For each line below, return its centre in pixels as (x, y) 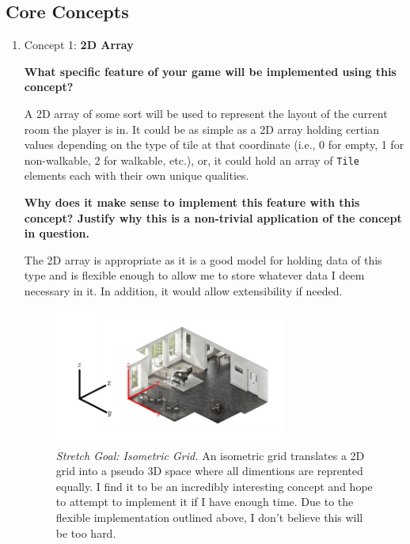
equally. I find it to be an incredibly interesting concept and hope (214, 486)
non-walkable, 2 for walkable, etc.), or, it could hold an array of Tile (192, 160)
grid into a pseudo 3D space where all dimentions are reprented (209, 471)
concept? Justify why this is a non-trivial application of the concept (213, 217)
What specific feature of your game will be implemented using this (210, 71)
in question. (57, 233)
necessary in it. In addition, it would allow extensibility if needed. (183, 290)
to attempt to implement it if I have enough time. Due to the (205, 502)
